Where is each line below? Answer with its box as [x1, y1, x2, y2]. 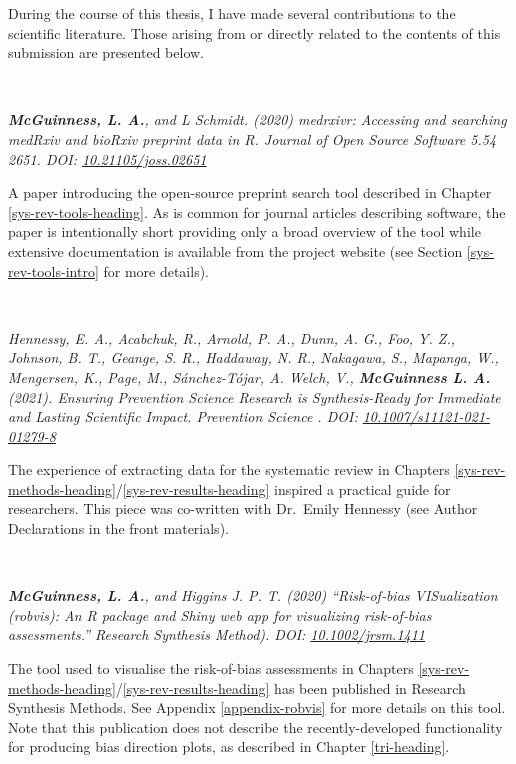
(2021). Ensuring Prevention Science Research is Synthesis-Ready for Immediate [8, 386, 501, 407]
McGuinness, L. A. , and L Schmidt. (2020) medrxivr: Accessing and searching [8, 109, 507, 130]
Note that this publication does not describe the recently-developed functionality [8, 716, 503, 737]
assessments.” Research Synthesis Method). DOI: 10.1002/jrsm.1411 [8, 624, 426, 645]
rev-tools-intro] [8, 260, 99, 281]
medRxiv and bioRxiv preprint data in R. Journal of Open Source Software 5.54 [8, 128, 497, 149]
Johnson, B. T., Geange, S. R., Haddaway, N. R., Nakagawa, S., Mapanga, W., [8, 347, 499, 368]
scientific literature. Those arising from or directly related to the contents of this [8, 22, 501, 43]
